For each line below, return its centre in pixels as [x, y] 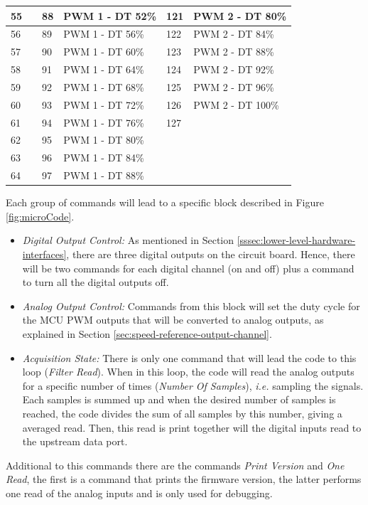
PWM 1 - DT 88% [104, 175]
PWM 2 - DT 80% [240, 15]
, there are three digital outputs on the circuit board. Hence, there [211, 254]
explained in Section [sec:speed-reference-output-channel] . [147, 333]
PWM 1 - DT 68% [104, 86]
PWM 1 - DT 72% [104, 104]
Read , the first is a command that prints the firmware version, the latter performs [184, 479]
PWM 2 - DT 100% [236, 104]
